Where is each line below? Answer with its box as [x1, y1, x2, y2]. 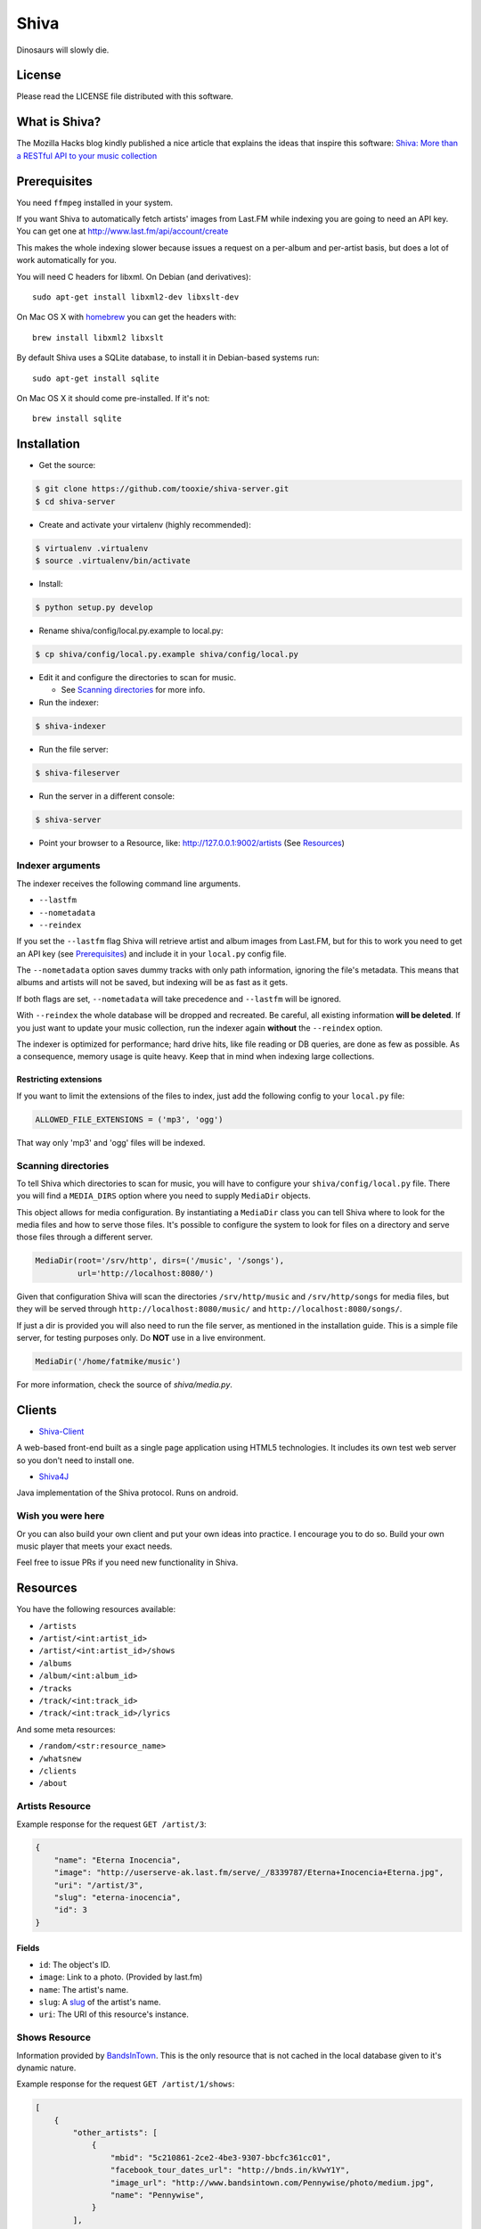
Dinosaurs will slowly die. [16, 45, 110, 55]
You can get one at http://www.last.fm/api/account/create [16, 226, 229, 236]
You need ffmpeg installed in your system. [16, 197, 174, 208]
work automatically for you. [16, 255, 118, 266]
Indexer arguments [16, 860, 102, 872]
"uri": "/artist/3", [53, 1879, 144, 1890]
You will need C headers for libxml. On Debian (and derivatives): [16, 271, 251, 282]
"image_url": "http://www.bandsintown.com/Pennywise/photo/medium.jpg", [110, 2177, 436, 2188]
